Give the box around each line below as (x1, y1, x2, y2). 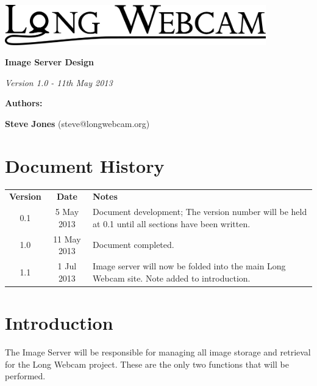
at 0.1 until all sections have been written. (93, 217, 251, 230)
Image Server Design (5, 56, 94, 68)
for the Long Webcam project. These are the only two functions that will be (5, 357, 289, 370)
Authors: (5, 96, 43, 109)
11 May (53, 232, 81, 245)
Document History (5, 153, 165, 178)
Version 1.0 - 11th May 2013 (5, 76, 113, 89)
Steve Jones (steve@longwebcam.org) (5, 117, 150, 129)
